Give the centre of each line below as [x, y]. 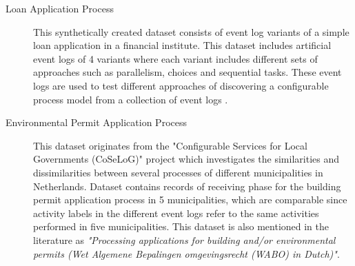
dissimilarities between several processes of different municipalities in [178, 172]
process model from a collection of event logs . [131, 99]
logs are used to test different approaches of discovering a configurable [181, 85]
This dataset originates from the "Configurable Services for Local [170, 145]
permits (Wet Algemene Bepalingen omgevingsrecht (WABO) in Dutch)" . [186, 253]
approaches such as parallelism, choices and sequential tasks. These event [187, 72]
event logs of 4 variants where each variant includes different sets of [175, 58]
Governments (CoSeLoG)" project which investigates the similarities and [186, 159]
